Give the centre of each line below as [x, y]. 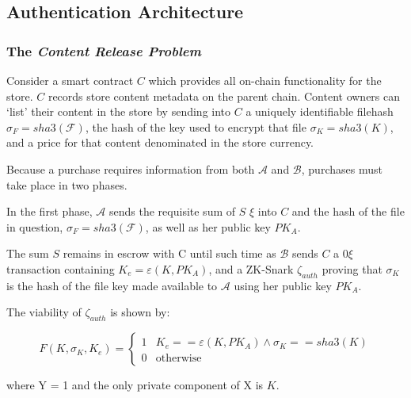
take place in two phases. [67, 184]
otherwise [179, 359]
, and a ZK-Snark [251, 268]
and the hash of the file [348, 211]
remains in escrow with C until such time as [169, 253]
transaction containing [61, 268]
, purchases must [342, 168]
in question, [35, 226]
